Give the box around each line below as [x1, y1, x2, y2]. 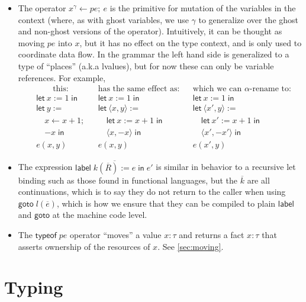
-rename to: [249, 85, 291, 94]
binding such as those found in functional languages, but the [18, 174, 237, 186]
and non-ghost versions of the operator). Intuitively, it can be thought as [18, 25, 282, 37]
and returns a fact [179, 228, 244, 240]
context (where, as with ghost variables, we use [18, 13, 189, 25]
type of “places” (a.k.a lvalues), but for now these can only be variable [18, 59, 274, 72]
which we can [192, 85, 242, 94]
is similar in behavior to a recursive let [156, 160, 296, 173]
